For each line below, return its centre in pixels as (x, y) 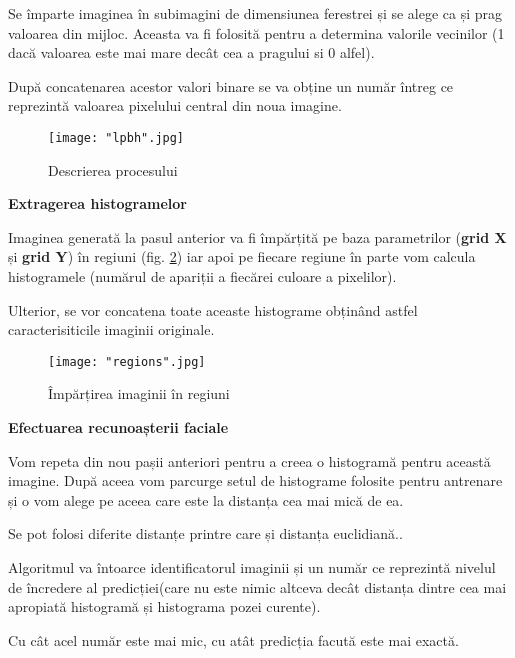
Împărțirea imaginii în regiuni (139, 393)
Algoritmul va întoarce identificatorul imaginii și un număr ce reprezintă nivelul (252, 567)
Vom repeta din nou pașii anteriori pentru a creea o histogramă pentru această (249, 460)
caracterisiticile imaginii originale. (111, 329)
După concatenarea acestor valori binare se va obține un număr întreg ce (231, 85)
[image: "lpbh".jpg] (116, 137)
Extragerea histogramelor (97, 203)
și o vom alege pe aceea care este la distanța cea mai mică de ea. (206, 499)
